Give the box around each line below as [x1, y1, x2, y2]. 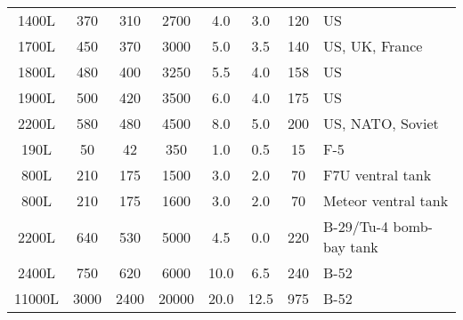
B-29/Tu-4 [322, 216, 389, 236]
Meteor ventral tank [322, 190, 449, 211]
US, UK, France [322, 36, 423, 56]
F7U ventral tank [322, 164, 432, 185]
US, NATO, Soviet [322, 113, 439, 133]
